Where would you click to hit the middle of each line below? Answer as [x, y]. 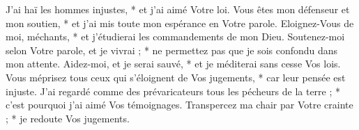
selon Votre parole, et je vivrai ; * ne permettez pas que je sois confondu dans [172, 50]
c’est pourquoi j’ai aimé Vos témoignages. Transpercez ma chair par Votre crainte [179, 105]
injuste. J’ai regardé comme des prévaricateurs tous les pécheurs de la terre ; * [173, 91]
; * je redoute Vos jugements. [68, 118]
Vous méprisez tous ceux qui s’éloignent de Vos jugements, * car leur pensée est [176, 77]
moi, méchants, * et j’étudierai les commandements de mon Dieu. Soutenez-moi [175, 36]
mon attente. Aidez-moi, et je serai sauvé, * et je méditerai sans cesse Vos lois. [173, 64]
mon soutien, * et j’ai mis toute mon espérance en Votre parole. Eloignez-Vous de [180, 23]
